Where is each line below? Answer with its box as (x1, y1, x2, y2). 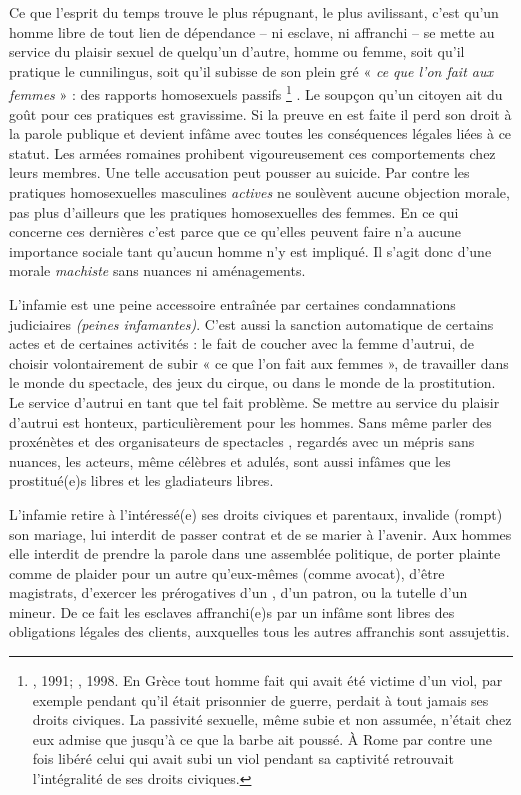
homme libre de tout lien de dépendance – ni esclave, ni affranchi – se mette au (9, 21, 495, 42)
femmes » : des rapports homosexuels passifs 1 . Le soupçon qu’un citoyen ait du (9, 81, 503, 105)
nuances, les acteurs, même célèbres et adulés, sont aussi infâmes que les (9, 450, 451, 471)
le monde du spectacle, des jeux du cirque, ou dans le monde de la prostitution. (9, 372, 496, 393)
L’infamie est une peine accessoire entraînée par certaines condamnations (9, 293, 456, 314)
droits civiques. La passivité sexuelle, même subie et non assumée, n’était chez (32, 709, 512, 730)
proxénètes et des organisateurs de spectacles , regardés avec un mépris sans (9, 431, 475, 452)
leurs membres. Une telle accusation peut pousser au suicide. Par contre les (9, 162, 470, 183)
